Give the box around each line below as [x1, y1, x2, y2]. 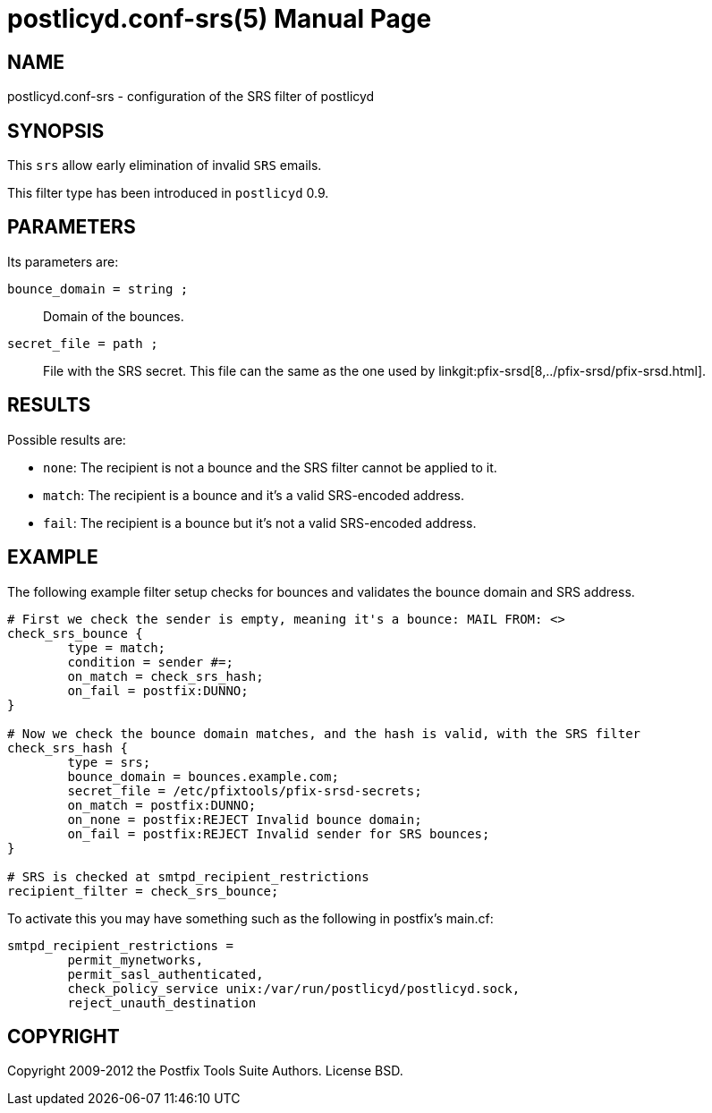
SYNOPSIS [7, 119, 105, 142]
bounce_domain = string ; [7, 281, 189, 296]
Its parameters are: [7, 253, 119, 269]
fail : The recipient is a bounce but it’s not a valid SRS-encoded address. [43, 514, 477, 531]
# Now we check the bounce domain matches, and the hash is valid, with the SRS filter [7, 726, 641, 741]
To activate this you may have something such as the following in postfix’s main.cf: [7, 910, 494, 926]
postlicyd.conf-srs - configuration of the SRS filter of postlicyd [7, 89, 375, 105]
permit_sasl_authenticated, [67, 966, 264, 981]
